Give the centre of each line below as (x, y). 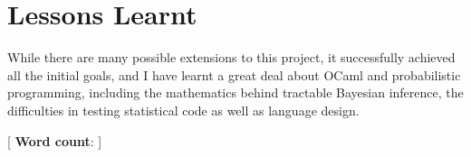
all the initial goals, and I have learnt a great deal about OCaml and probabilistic (234, 74)
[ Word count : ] (55, 140)
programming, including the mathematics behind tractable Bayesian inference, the (235, 92)
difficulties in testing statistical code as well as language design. (183, 110)
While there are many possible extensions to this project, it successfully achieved (231, 57)
